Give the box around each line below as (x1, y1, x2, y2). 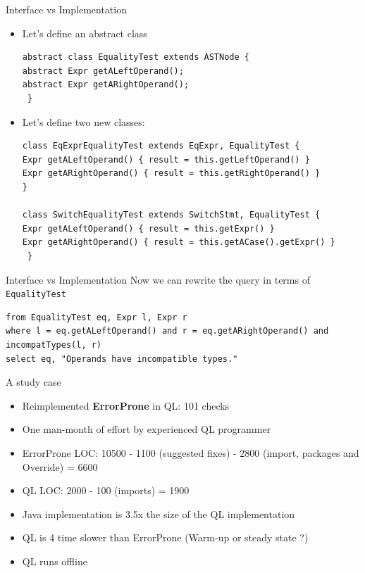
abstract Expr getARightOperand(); (22, 80, 190, 90)
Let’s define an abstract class (22, 25, 147, 40)
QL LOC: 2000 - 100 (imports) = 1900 (22, 483, 190, 498)
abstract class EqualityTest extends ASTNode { (22, 52, 249, 63)
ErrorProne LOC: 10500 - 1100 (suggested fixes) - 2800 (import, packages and (22, 445, 359, 460)
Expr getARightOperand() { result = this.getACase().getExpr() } (22, 237, 335, 248)
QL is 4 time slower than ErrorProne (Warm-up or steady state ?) (22, 530, 309, 545)
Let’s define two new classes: (22, 114, 145, 129)
